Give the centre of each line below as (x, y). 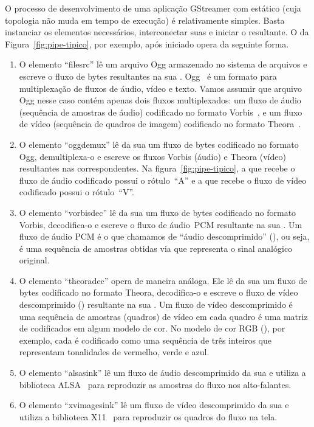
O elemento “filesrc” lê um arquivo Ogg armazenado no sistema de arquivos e (163, 64)
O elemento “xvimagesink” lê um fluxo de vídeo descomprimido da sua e (154, 405)
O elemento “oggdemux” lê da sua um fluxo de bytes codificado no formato (159, 144)
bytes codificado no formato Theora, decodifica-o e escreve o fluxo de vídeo (159, 292)
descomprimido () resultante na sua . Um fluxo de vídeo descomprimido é (156, 304)
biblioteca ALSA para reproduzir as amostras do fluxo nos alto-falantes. (155, 384)
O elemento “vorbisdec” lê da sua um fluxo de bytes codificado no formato (158, 212)
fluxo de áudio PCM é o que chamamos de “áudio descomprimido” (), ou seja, (164, 236)
